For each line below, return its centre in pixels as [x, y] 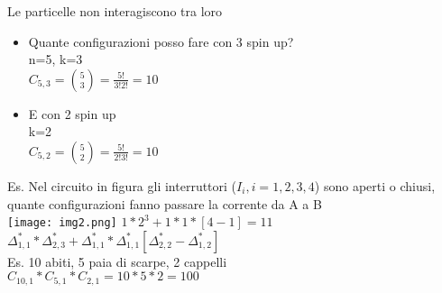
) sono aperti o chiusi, [375, 185]
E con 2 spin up [72, 113]
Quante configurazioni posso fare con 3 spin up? [161, 41]
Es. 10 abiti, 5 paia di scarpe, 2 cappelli [117, 261]
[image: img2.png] [62, 223]
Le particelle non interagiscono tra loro [115, 11]
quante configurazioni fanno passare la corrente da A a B [165, 203]
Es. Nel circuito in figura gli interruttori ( [122, 185]
